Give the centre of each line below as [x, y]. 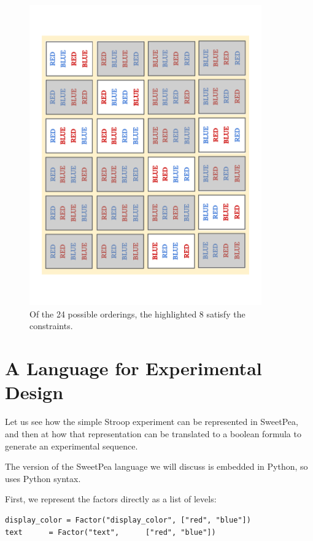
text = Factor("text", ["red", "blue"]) [110, 532]
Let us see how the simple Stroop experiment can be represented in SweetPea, [152, 422]
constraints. [51, 326]
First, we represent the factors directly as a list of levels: [111, 499]
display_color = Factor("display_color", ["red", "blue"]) [128, 520]
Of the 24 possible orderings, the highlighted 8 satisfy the [137, 313]
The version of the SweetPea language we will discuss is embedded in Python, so [156, 466]
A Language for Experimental [133, 368]
